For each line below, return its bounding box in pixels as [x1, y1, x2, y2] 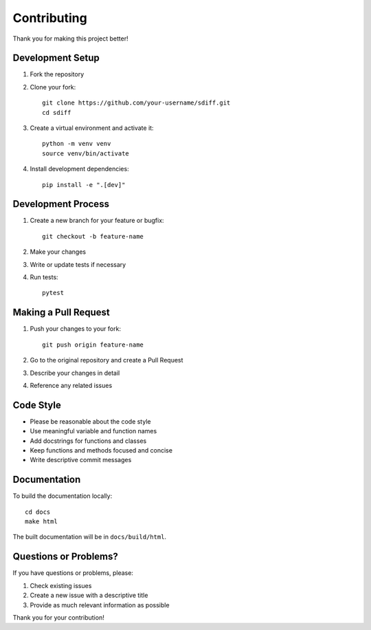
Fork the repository [30, 70, 85, 78]
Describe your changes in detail [30, 369, 120, 377]
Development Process [12, 198, 110, 210]
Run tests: [30, 273, 58, 281]
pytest [42, 289, 65, 297]
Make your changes [30, 248, 86, 256]
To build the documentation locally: [12, 492, 113, 500]
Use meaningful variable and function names [30, 427, 157, 435]
